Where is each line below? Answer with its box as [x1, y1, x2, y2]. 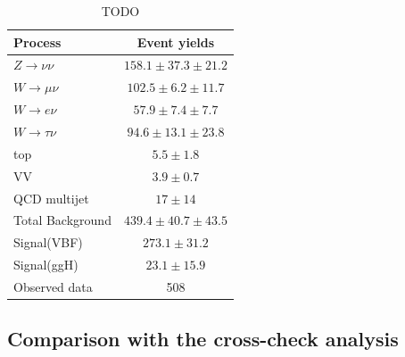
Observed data [13, 277, 93, 295]
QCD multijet [13, 188, 89, 207]
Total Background [13, 211, 112, 229]
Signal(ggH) [13, 255, 79, 274]
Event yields [136, 32, 215, 51]
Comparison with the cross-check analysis [7, 325, 399, 353]
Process [13, 32, 62, 51]
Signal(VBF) [13, 233, 83, 252]
